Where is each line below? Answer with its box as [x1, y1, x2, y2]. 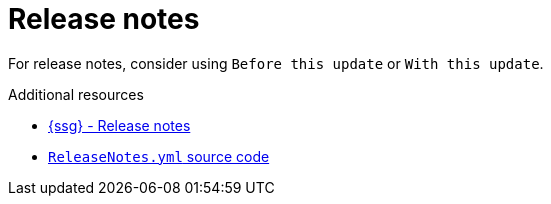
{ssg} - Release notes [48, 116, 191, 134]
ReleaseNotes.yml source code [48, 147, 270, 165]
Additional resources [8, 85, 144, 103]
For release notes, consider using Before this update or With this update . [8, 54, 544, 72]
